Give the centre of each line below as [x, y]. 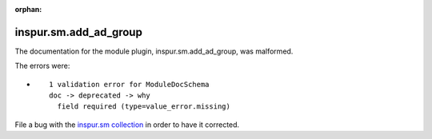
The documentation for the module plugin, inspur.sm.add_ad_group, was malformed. [154, 51]
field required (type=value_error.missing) [144, 107]
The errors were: [42, 66]
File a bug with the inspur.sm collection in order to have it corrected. [127, 125]
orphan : [28, 9]
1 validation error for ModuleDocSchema [129, 84]
